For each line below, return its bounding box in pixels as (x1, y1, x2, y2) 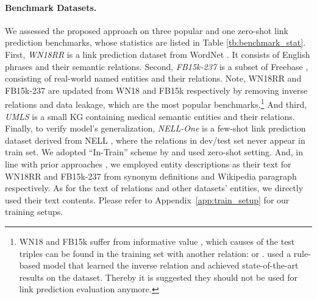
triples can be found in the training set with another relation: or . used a (19, 247, 291, 259)
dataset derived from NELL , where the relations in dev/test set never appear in (5, 133, 305, 146)
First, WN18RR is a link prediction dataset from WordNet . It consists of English (5, 47, 310, 60)
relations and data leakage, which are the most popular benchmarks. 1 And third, (5, 96, 307, 111)
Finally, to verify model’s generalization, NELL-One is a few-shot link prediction (5, 122, 306, 135)
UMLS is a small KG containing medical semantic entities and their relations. (5, 110, 295, 122)
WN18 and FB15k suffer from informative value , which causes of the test (19, 234, 295, 247)
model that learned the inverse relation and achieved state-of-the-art (43, 259, 299, 272)
